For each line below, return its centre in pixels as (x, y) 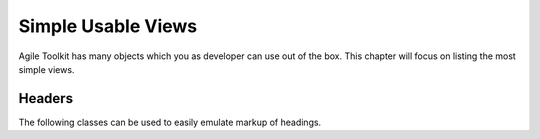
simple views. (46, 69)
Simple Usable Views (108, 26)
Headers (46, 98)
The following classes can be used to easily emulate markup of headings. (170, 122)
